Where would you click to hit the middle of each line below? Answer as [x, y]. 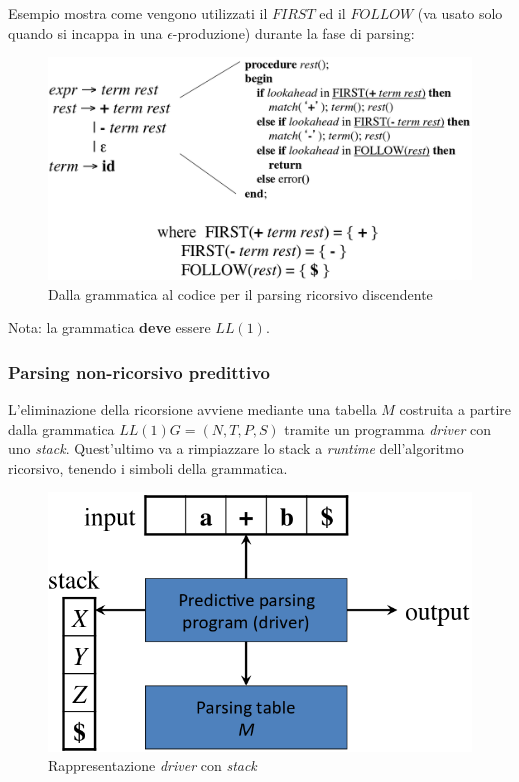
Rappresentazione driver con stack [152, 765]
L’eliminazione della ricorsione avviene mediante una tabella [192, 408]
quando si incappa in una [85, 32]
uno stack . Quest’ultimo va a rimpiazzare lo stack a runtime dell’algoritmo [236, 448]
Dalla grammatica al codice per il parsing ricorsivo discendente [240, 293]
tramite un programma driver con [387, 428]
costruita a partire [455, 408]
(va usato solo [460, 13]
